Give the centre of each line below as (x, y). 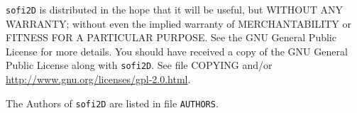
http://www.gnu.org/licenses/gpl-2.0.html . (98, 79)
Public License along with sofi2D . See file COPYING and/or (139, 65)
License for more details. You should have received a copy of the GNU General (177, 51)
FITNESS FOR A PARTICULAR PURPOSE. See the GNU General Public (171, 37)
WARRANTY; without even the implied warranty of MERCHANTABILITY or (179, 23)
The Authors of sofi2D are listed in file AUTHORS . (112, 103)
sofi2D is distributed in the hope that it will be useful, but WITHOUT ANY (174, 9)
